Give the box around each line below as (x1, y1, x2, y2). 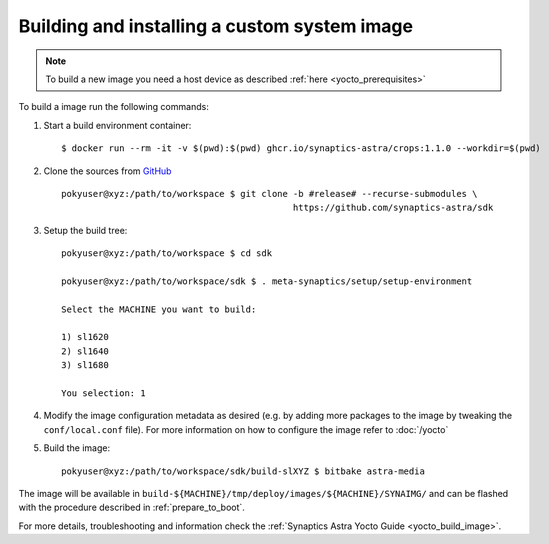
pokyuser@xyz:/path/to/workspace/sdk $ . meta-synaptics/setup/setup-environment (61, 275, 473, 287)
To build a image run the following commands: (18, 101, 209, 113)
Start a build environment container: (43, 119, 192, 131)
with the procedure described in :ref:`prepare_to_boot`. (18, 501, 245, 514)
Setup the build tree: (43, 224, 128, 236)
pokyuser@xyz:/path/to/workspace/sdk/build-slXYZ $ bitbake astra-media (61, 465, 425, 477)
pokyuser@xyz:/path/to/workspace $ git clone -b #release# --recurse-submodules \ (61, 188, 478, 199)
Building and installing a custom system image (18, 15, 414, 37)
